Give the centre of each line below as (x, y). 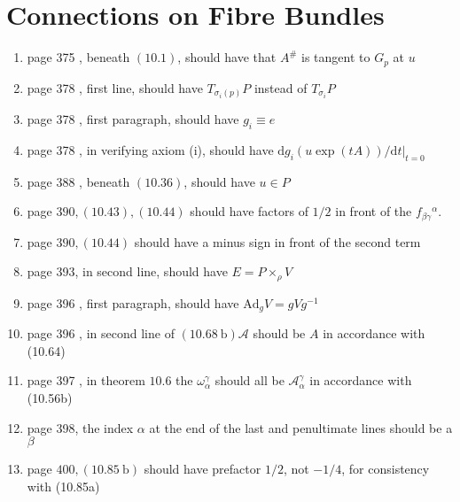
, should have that (227, 57)
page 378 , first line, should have (115, 87)
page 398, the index (80, 427)
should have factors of (249, 211)
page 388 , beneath (78, 181)
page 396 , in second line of (101, 333)
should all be (249, 380)
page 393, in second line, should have (127, 271)
